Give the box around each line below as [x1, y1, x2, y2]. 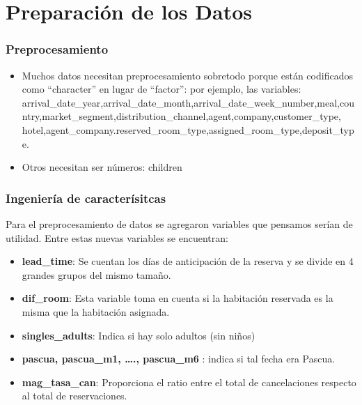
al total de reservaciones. [22, 388, 127, 403]
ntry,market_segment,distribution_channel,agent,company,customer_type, [22, 109, 341, 123]
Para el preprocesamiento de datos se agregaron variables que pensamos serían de [6, 216, 353, 231]
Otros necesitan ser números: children [22, 160, 182, 174]
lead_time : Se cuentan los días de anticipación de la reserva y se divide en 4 [22, 254, 354, 268]
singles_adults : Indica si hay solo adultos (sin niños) [22, 328, 255, 342]
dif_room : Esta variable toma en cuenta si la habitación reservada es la [22, 291, 333, 305]
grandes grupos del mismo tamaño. [22, 267, 171, 282]
